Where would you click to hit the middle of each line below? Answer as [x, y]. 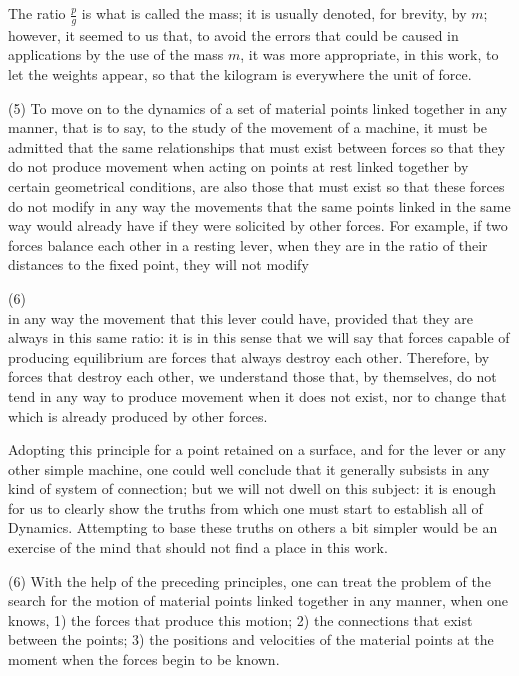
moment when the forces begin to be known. [144, 659]
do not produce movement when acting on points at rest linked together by [238, 166]
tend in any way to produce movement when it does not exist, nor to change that [257, 395]
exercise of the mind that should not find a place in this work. [198, 547]
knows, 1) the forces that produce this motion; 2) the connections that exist [240, 619]
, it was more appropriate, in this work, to [369, 54]
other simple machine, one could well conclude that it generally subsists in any [249, 468]
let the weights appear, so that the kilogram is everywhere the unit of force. [240, 74]
